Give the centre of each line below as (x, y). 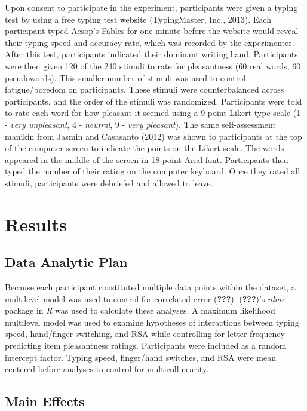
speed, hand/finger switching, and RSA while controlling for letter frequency (145, 334)
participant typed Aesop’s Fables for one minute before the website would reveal (152, 31)
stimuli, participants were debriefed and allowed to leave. (109, 183)
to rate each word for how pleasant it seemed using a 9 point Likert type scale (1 (153, 113)
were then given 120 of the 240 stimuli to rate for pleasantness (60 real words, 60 (153, 65)
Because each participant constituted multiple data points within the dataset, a (150, 287)
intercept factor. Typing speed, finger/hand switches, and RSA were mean (141, 357)
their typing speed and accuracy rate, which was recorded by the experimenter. (150, 42)
